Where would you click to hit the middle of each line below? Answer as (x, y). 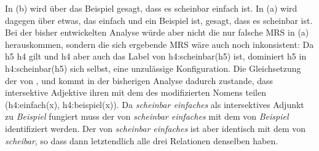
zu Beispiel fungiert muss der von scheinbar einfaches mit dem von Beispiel (147, 116)
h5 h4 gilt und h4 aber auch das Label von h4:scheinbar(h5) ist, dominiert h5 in (156, 56)
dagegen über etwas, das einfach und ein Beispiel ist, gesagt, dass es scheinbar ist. (159, 20)
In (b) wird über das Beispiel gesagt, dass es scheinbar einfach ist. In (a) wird (151, 8)
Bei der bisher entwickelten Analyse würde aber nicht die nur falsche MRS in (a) (157, 32)
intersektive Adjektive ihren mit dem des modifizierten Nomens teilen (136, 92)
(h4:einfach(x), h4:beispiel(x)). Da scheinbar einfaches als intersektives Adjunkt (155, 104)
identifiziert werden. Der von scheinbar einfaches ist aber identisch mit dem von (156, 128)
